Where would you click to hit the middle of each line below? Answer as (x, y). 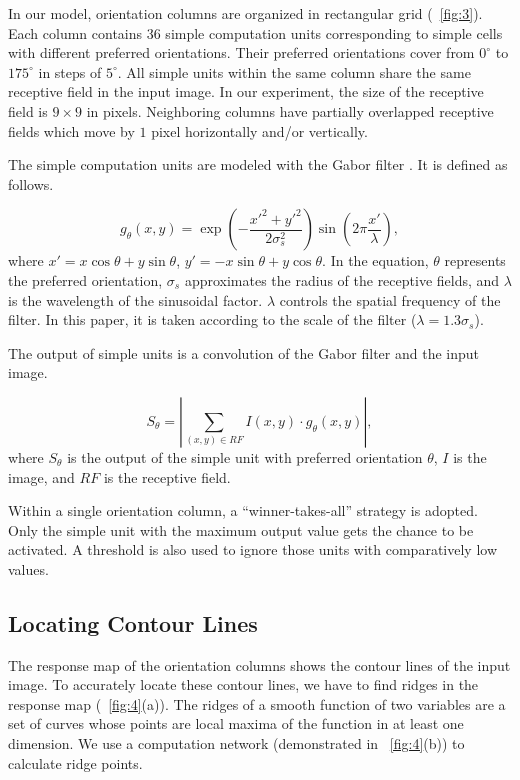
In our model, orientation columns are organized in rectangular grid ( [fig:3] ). (245, 13)
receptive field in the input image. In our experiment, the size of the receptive (246, 91)
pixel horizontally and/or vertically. (259, 130)
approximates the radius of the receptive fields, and (342, 279)
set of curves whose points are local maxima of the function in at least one (236, 723)
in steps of (70, 71)
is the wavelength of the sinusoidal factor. (135, 299)
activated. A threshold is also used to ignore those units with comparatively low (253, 549)
